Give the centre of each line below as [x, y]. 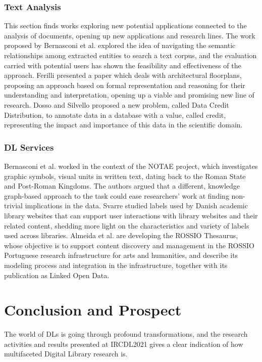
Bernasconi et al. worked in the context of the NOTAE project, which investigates [131, 166]
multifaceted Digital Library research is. [66, 354]
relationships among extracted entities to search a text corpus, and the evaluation [130, 55]
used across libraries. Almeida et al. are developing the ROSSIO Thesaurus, [121, 235]
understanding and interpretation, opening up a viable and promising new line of [129, 95]
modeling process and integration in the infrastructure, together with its [116, 265]
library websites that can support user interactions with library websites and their [131, 215]
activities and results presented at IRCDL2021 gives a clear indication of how [124, 344]
